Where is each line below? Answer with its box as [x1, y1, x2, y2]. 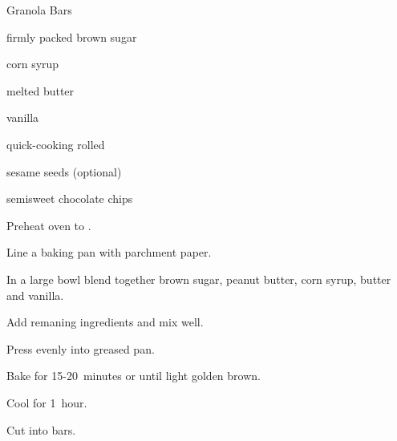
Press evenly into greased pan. [6, 340, 155, 357]
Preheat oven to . [6, 216, 91, 233]
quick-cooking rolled [6, 136, 105, 152]
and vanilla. [6, 286, 64, 303]
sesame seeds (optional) [6, 163, 122, 180]
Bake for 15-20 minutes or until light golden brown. [6, 367, 261, 384]
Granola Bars [6, 2, 72, 18]
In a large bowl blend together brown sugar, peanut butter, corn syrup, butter [6, 270, 391, 287]
